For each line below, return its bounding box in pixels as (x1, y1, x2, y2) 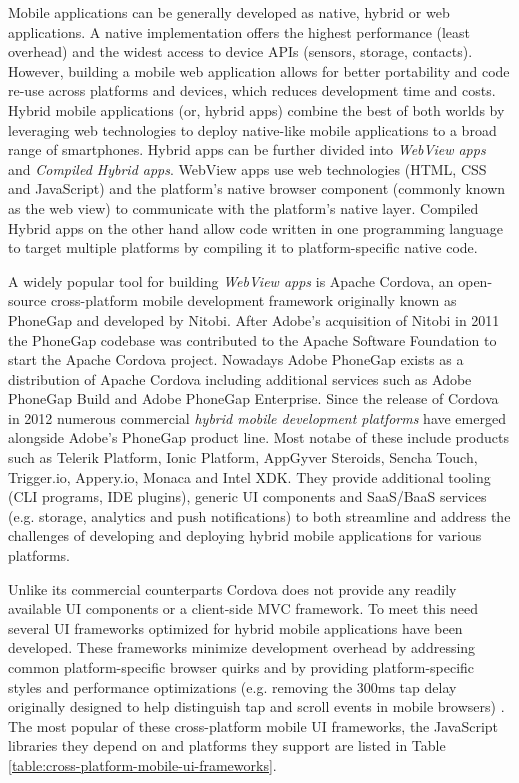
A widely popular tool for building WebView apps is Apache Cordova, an (8, 270, 454, 291)
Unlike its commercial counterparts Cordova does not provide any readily (8, 578, 457, 599)
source (8, 290, 47, 311)
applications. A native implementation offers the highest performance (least (8, 21, 471, 42)
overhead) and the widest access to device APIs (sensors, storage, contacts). (8, 41, 473, 62)
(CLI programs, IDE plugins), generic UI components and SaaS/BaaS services (8, 486, 487, 507)
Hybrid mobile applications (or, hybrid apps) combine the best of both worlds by (8, 99, 505, 120)
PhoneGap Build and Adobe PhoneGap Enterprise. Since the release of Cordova (8, 388, 499, 409)
